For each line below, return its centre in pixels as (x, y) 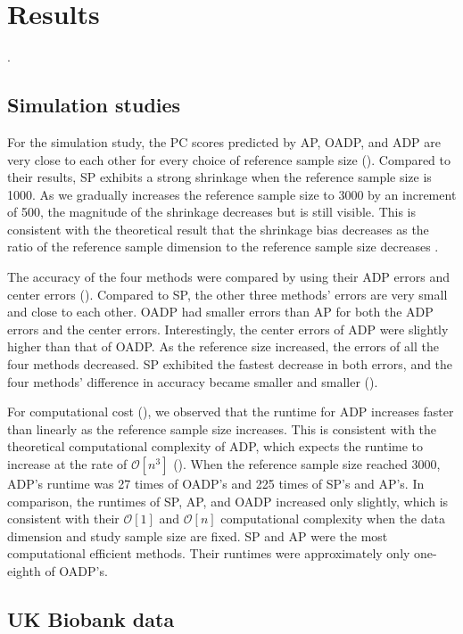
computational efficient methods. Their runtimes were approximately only (209, 553)
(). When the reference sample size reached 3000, (307, 464)
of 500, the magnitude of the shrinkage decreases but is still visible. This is (212, 212)
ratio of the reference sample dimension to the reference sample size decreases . (223, 247)
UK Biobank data (91, 618)
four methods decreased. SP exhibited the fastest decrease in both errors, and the (230, 364)
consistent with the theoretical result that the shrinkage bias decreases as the (218, 229)
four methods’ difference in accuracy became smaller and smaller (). (193, 381)
